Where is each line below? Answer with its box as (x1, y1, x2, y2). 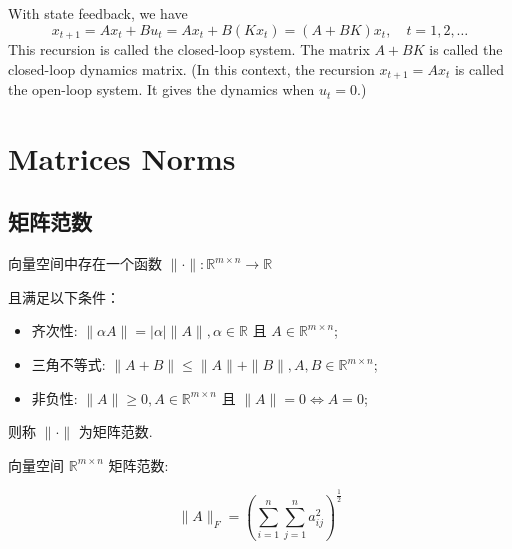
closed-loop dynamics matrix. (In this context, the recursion (8, 58, 375, 79)
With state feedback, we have (8, 3, 188, 23)
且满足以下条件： (8, 286, 120, 307)
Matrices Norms (8, 137, 236, 178)
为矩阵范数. (78, 421, 153, 442)
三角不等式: (31, 354, 106, 375)
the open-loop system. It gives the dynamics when (8, 79, 315, 100)
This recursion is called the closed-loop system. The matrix (8, 39, 370, 60)
